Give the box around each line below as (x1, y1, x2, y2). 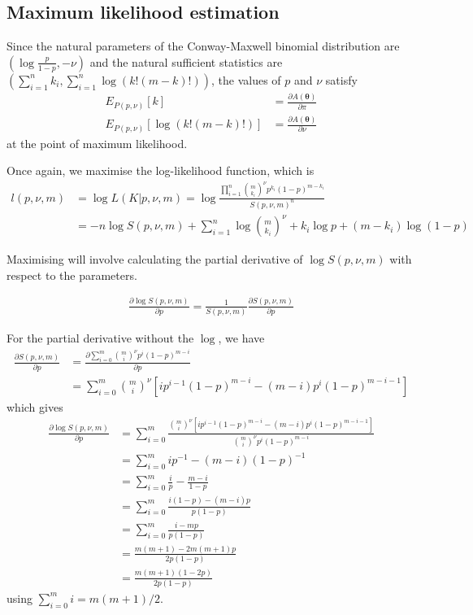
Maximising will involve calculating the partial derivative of (7, 251, 303, 268)
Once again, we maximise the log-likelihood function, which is (7, 162, 315, 179)
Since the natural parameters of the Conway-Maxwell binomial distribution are (7, 37, 400, 55)
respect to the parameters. (7, 266, 137, 283)
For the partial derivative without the (7, 329, 194, 347)
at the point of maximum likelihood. (7, 134, 188, 151)
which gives (7, 398, 63, 415)
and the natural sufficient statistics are (89, 53, 283, 70)
